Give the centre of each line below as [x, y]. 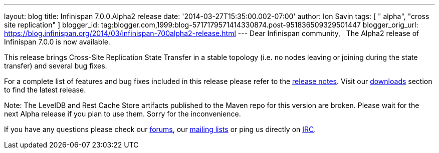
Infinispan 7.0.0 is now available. [57, 42]
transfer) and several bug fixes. [56, 66]
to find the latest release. [45, 90]
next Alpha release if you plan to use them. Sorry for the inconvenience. [123, 114]
